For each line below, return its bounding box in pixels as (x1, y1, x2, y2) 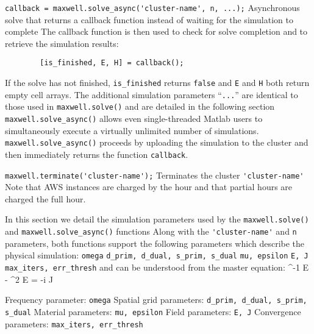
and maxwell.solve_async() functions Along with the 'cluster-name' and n (5, 225, 297, 238)
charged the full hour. (5, 192, 86, 205)
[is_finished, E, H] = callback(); (40, 59, 184, 68)
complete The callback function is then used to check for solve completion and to (5, 25, 308, 38)
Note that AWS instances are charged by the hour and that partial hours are (5, 180, 293, 193)
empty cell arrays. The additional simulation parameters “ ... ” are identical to (5, 88, 298, 101)
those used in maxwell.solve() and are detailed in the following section (5, 100, 275, 113)
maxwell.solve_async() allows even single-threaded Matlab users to (5, 112, 263, 125)
